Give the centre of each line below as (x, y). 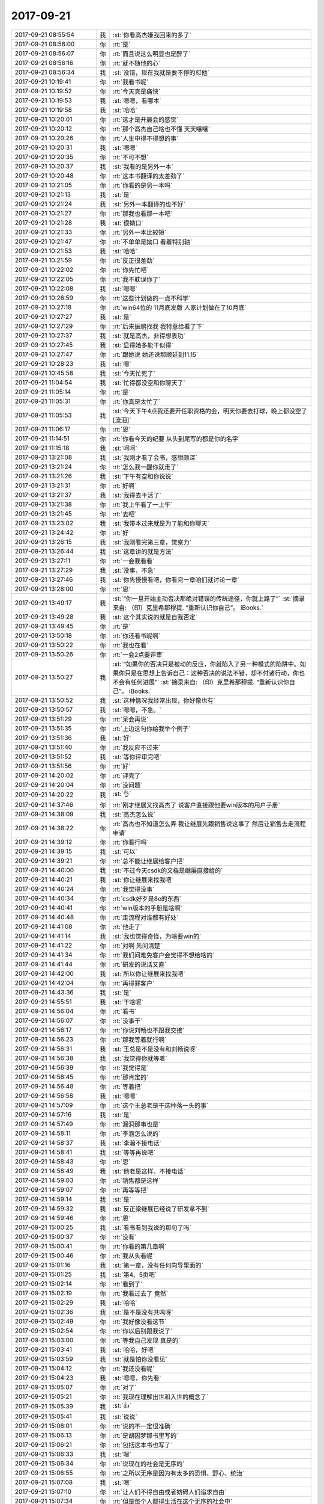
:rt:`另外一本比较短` (139, 232)
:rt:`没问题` (127, 785)
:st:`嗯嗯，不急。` (137, 710)
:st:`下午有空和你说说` (143, 476)
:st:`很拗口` (128, 223)
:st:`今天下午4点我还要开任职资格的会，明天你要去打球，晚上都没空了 (210, 411)
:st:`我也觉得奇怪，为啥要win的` (157, 936)
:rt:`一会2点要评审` (138, 655)
